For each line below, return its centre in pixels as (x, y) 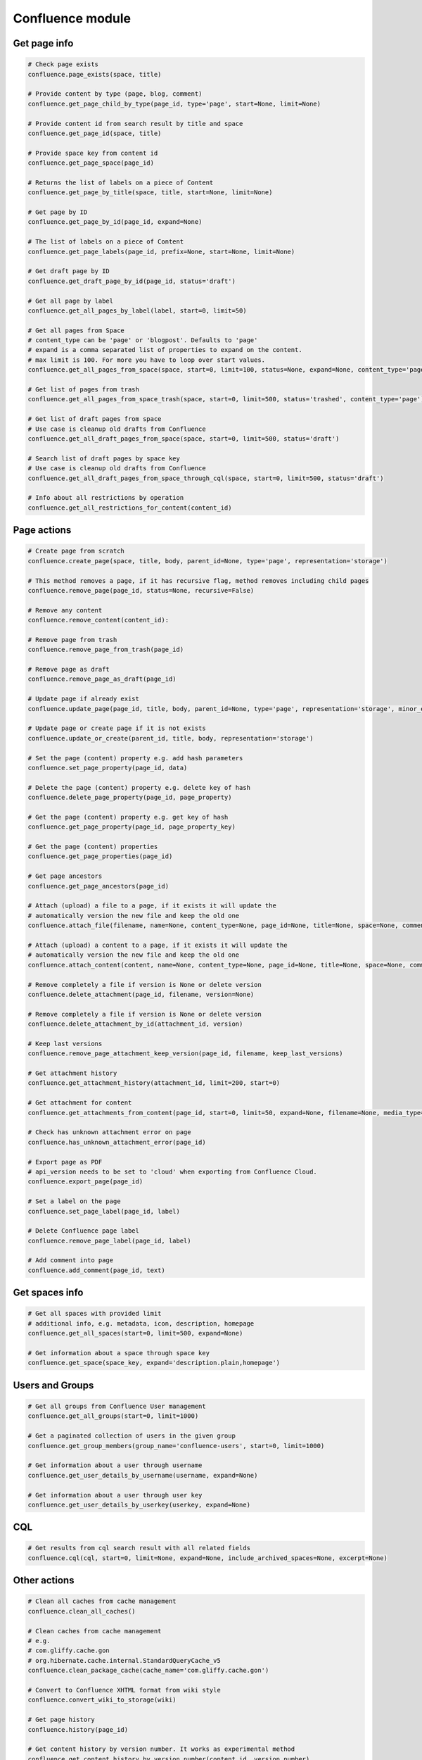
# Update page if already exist (84, 699)
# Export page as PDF (65, 1162)
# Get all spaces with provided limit (95, 1314)
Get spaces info (48, 1293)
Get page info (43, 43)
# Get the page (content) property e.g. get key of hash (128, 817)
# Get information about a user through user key (115, 1495)
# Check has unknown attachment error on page (109, 1132)
